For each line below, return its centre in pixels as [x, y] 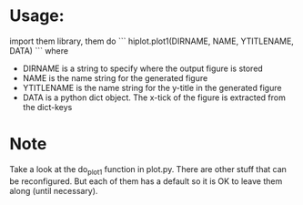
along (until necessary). [54, 190]
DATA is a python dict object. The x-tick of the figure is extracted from [154, 97]
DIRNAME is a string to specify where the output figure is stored [143, 68]
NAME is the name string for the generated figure [115, 77]
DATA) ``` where [39, 50]
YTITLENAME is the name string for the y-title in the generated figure [152, 87]
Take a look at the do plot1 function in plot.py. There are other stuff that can [148, 170]
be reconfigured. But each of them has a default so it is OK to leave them [146, 181]
